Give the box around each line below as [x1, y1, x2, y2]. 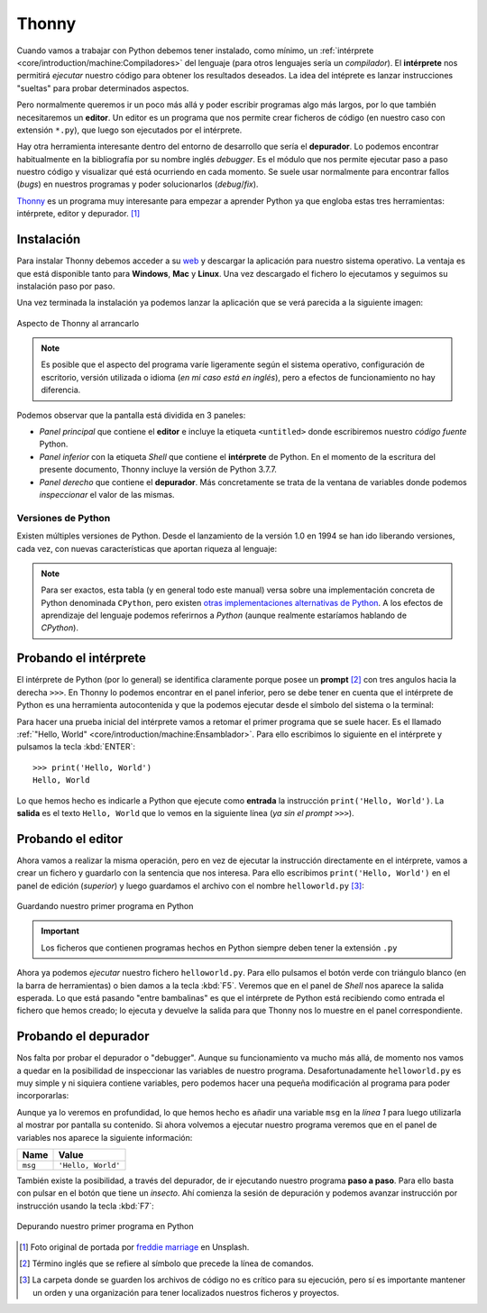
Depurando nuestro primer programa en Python [16, 1221, 194, 1232]
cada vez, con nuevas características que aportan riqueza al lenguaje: [16, 543, 278, 554]
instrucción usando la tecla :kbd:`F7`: [16, 1200, 155, 1211]
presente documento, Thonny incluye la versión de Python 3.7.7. [39, 464, 277, 475]
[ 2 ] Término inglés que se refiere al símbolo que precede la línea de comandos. [19, 1258, 315, 1269]
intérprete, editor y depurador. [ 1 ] [16, 208, 141, 219]
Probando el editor [16, 831, 124, 847]
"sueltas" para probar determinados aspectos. [16, 82, 189, 94]
